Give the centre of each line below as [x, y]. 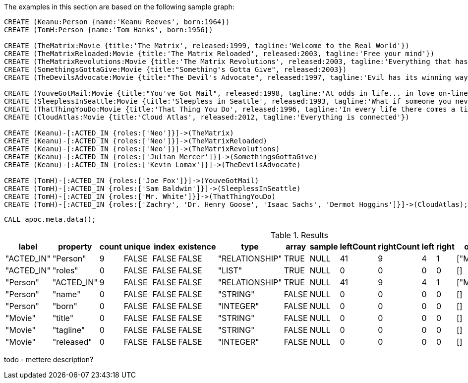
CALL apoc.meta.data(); [50, 219]
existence [197, 247]
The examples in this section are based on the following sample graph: [119, 7]
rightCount [399, 247]
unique [137, 247]
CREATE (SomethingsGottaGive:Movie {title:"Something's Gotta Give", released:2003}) [175, 69]
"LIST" [230, 270]
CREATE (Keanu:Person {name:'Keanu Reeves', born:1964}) [117, 22]
